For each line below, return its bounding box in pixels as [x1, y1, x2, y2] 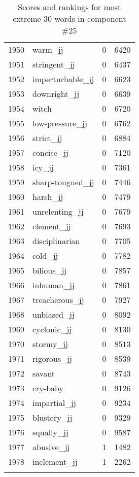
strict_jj [32, 132, 62, 144]
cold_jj [32, 250, 58, 261]
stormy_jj [32, 338, 68, 350]
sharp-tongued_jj [32, 176, 94, 188]
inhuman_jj [32, 279, 75, 291]
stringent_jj [32, 58, 75, 70]
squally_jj [32, 426, 68, 438]
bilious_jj [32, 264, 67, 276]
